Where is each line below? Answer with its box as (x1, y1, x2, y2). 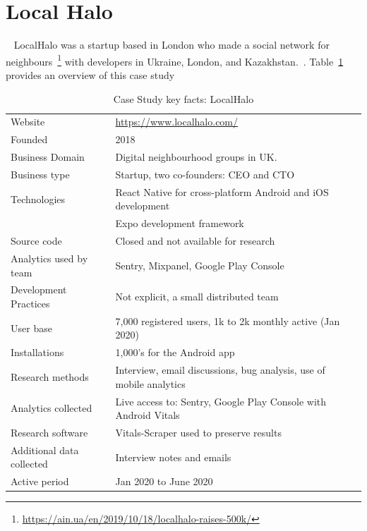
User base (11, 320, 52, 335)
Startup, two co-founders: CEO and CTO (115, 166, 295, 181)
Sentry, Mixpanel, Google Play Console (115, 257, 284, 272)
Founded (11, 132, 48, 147)
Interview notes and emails (115, 449, 231, 464)
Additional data (11, 442, 79, 457)
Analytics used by (11, 250, 88, 265)
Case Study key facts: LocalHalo (113, 91, 254, 106)
